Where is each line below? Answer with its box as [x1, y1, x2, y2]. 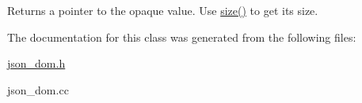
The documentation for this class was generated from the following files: [7, 28, 356, 45]
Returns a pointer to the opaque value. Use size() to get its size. [7, 2, 318, 18]
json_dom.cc [7, 81, 69, 97]
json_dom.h [7, 55, 66, 72]
